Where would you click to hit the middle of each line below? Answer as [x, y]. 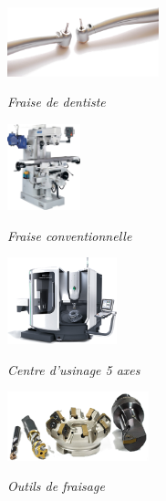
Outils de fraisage [56, 486]
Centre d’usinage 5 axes [74, 369]
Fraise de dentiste [57, 102]
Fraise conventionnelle [70, 235]
